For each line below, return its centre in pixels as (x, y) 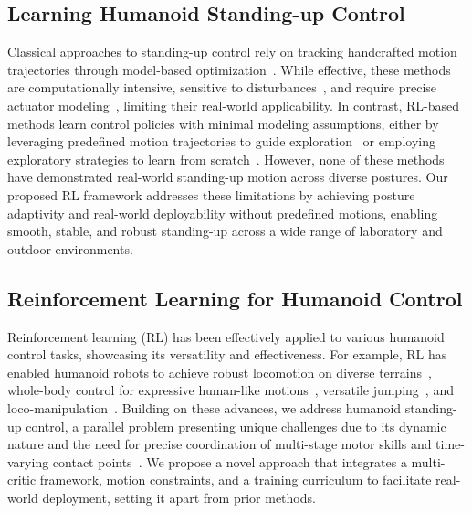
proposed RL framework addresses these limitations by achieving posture (211, 194)
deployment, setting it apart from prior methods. (179, 497)
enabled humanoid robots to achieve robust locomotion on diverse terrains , (220, 372)
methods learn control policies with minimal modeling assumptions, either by (223, 123)
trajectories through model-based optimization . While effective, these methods (229, 69)
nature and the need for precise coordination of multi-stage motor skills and (220, 444)
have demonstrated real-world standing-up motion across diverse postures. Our (228, 177)
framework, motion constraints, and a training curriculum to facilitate (236, 480)
